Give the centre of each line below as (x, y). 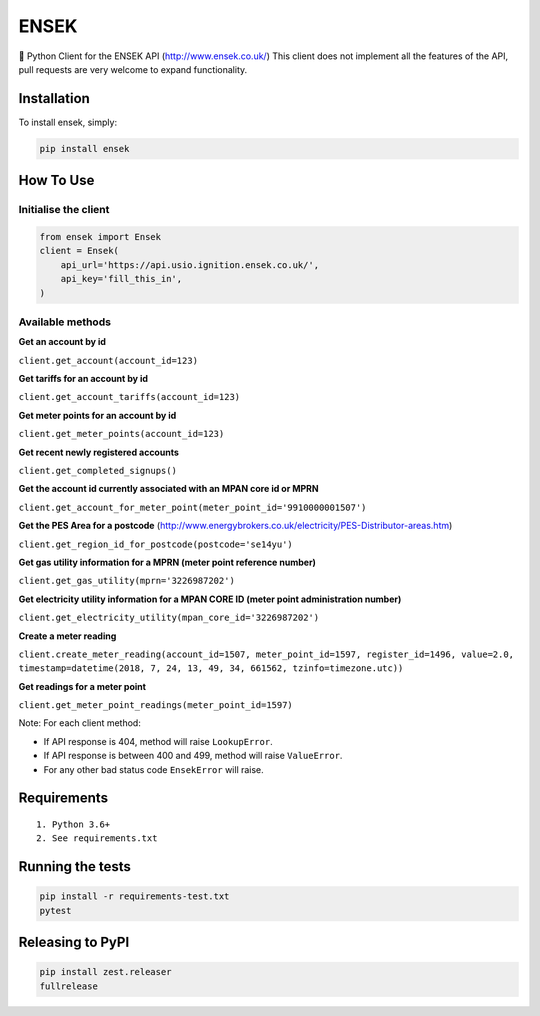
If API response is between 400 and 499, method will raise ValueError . (193, 756)
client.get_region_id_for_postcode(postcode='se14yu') (156, 544)
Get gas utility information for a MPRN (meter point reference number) (167, 562)
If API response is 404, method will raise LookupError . (158, 741)
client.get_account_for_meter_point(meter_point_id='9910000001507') (192, 507)
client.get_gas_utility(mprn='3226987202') (126, 581)
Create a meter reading (67, 636)
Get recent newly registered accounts (99, 452)
